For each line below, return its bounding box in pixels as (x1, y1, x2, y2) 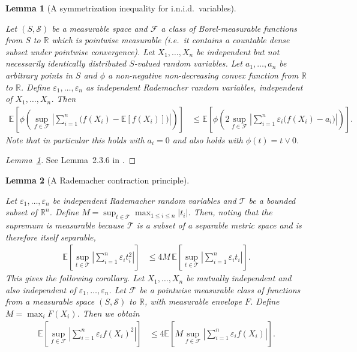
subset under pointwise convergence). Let (5, 45, 155, 58)
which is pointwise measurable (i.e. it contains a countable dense (52, 34, 290, 46)
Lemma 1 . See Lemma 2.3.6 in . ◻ (5, 154, 136, 166)
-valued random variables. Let (134, 57, 242, 70)
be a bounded (248, 194, 296, 206)
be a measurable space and (52, 22, 148, 34)
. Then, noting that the (188, 206, 272, 218)
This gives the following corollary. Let (5, 272, 145, 284)
